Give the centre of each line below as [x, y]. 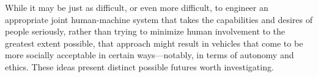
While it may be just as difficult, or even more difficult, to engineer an [137, 7]
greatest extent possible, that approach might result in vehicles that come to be [154, 43]
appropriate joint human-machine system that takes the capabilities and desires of [159, 19]
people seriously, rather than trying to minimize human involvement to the [145, 31]
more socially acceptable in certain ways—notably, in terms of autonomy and [150, 55]
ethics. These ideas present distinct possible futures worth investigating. [139, 66]
